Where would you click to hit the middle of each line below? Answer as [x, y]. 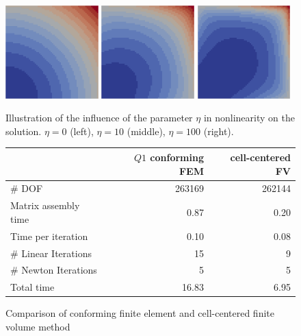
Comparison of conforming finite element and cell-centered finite [140, 313]
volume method [38, 326]
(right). [219, 131]
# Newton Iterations [54, 270]
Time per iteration [49, 236]
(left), [82, 131]
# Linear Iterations [51, 253]
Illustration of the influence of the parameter [99, 118]
